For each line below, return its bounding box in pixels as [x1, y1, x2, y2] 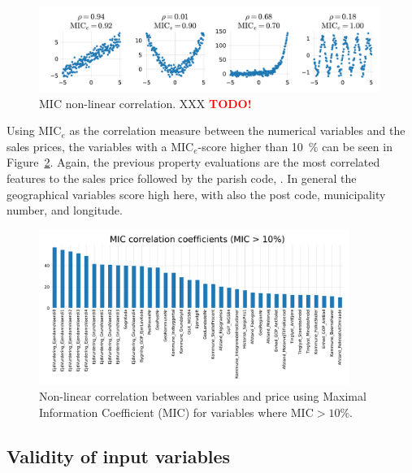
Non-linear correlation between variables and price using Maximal [39, 388, 366, 405]
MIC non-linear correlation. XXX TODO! [39, 94, 252, 111]
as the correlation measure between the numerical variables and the [69, 122, 405, 139]
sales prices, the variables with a [7, 137, 167, 154]
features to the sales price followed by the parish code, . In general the [7, 169, 357, 186]
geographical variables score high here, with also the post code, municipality [7, 185, 386, 202]
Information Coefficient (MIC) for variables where [39, 403, 288, 420]
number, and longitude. [7, 202, 123, 219]
